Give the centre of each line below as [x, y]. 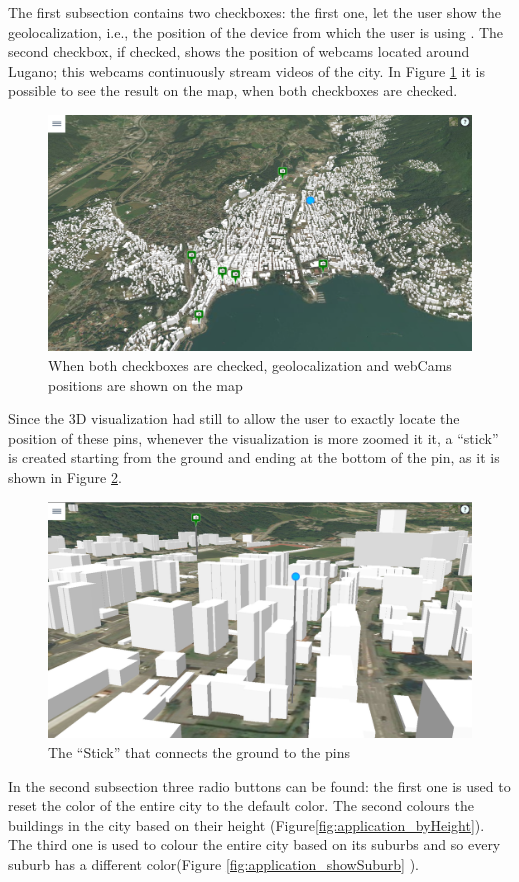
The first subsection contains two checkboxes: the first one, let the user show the [254, 12]
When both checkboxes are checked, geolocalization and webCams [250, 364]
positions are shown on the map [145, 384]
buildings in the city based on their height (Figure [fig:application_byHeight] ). [246, 824]
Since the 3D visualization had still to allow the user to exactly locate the [234, 418]
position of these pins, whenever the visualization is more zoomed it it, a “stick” [253, 437]
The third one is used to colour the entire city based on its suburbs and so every [254, 844]
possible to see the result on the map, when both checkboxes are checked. [233, 90]
